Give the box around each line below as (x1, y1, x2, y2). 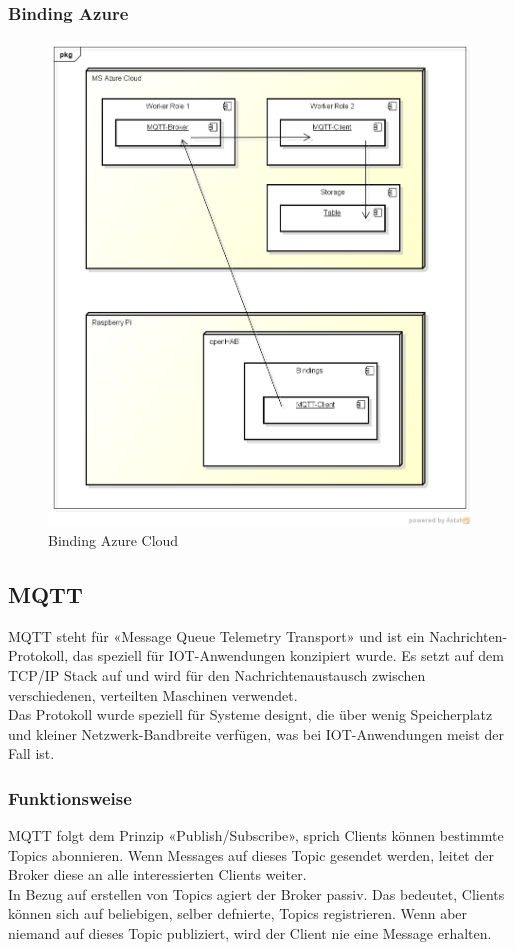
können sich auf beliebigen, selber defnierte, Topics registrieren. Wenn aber (8, 903, 468, 924)
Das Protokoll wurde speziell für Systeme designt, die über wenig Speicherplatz (8, 704, 493, 725)
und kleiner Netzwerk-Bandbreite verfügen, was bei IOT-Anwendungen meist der (8, 723, 504, 744)
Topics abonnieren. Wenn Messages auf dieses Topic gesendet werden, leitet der (8, 844, 494, 865)
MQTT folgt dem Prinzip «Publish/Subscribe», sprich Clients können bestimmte (8, 825, 504, 846)
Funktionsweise (8, 785, 132, 810)
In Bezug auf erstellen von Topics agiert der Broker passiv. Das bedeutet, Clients (8, 883, 505, 904)
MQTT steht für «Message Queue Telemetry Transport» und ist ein (8, 625, 425, 646)
